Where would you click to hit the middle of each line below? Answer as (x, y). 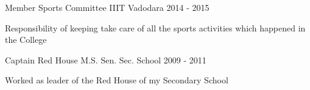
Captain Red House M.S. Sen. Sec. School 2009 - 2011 (106, 59)
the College (26, 40)
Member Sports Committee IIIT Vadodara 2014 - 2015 (107, 7)
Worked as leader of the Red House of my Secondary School (117, 80)
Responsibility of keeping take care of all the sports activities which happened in (155, 27)
